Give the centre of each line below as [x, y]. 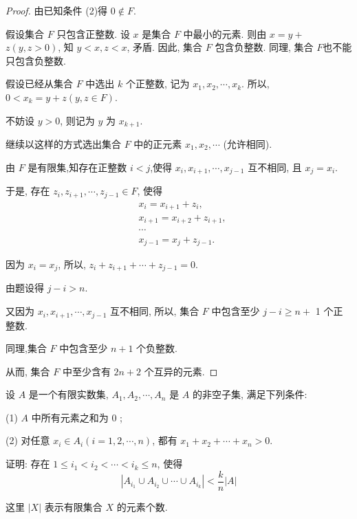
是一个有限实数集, [68, 394]
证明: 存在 [28, 464]
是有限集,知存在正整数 [77, 167]
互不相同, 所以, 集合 [155, 311]
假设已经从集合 [39, 84]
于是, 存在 [28, 191]
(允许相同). [248, 144]
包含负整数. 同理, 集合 [264, 47]
